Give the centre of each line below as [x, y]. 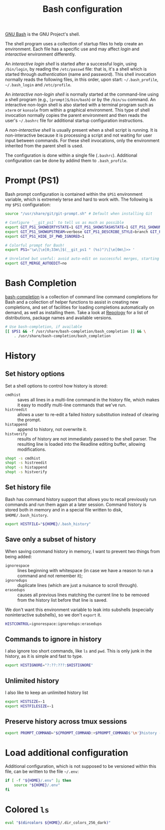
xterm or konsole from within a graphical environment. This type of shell [77, 110]
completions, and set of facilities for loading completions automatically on [80, 307]
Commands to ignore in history [53, 639]
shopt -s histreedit [26, 463]
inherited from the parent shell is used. [44, 146]
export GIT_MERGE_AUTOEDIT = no [36, 263]
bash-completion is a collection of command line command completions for [82, 296]
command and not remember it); [50, 576]
